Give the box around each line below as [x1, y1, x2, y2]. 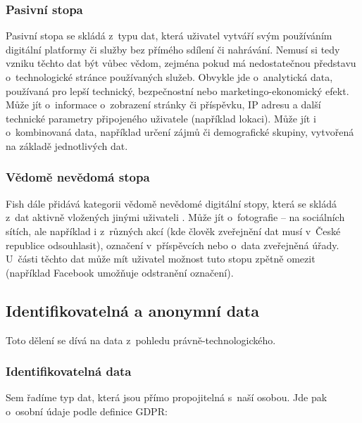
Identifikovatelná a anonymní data [6, 299, 259, 321]
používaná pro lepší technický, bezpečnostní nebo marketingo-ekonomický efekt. [6, 83, 349, 98]
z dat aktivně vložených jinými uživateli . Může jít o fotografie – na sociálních [6, 210, 345, 225]
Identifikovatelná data [6, 362, 132, 380]
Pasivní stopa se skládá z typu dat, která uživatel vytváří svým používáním [6, 28, 332, 43]
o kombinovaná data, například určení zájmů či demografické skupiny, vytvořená [6, 125, 354, 139]
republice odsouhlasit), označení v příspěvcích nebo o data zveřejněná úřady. [6, 237, 339, 252]
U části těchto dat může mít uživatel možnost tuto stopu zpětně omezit [6, 251, 316, 266]
